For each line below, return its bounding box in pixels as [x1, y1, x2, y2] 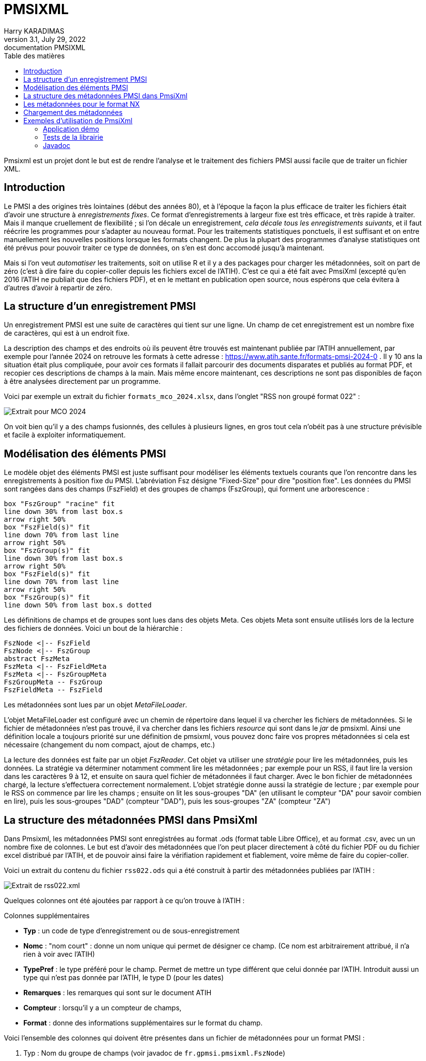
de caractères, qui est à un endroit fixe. [4, 329, 130, 338]
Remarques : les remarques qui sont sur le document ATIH [23, 988, 212, 997]
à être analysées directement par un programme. [4, 377, 161, 386]
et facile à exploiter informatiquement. [4, 431, 126, 439]
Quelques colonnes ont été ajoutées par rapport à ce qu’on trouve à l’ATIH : [4, 896, 245, 905]
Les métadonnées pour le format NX [23, 99, 140, 108]
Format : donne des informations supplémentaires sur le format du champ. [23, 1019, 263, 1027]
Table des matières [4, 51, 65, 60]
